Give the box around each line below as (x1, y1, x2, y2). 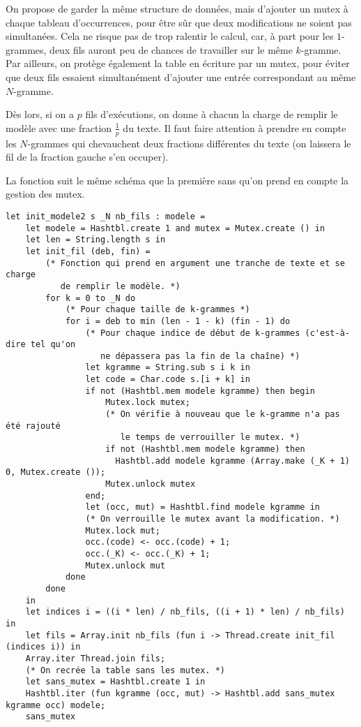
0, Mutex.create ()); (6, 467, 106, 478)
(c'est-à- (305, 328, 350, 338)
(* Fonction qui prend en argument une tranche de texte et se (45, 258, 345, 268)
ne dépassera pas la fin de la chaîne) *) (100, 351, 300, 361)
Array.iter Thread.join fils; (25, 653, 166, 663)
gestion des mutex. (6, 186, 85, 201)
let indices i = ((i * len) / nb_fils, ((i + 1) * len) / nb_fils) (25, 607, 345, 617)
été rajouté (6, 420, 61, 431)
